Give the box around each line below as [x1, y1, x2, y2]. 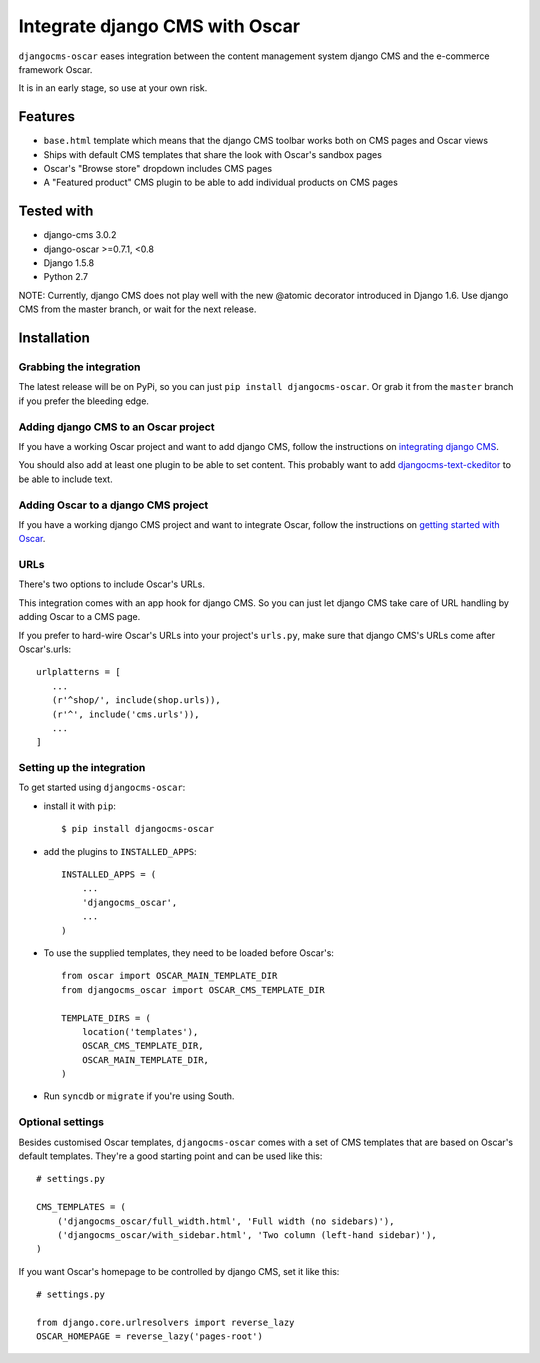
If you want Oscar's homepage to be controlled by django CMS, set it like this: [18, 1265, 340, 1277]
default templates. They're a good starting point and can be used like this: [18, 1150, 323, 1162]
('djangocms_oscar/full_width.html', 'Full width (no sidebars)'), [56, 1215, 395, 1227]
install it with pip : [43, 800, 117, 812]
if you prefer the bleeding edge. [18, 395, 150, 407]
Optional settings [18, 1115, 105, 1129]
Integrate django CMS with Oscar [18, 15, 300, 37]
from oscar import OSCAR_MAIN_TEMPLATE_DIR [61, 970, 278, 982]
